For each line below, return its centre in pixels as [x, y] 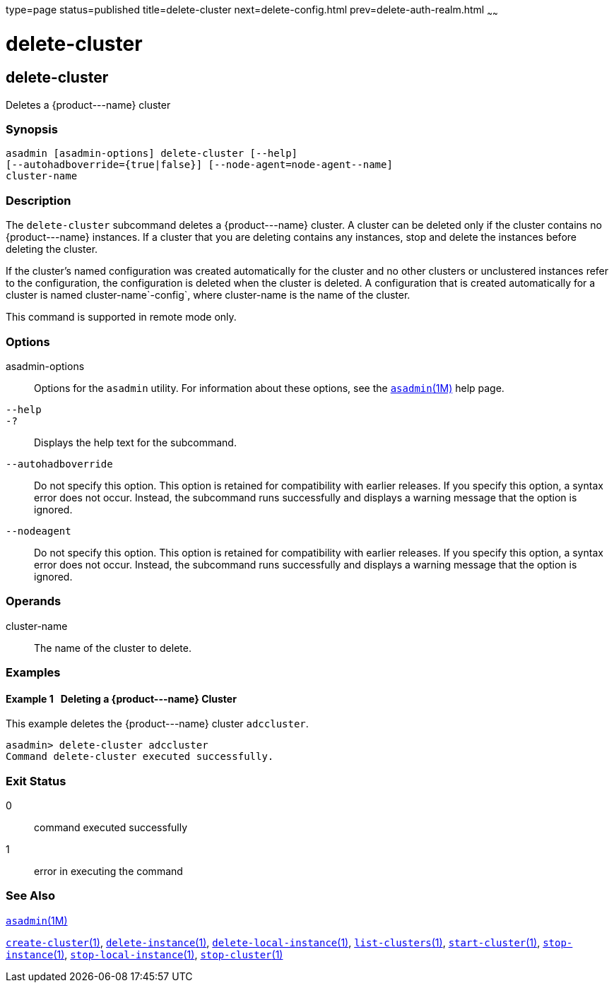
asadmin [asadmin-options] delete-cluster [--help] [152, 154]
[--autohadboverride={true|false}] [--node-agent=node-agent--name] [199, 165]
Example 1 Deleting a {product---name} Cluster [121, 698]
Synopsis [32, 130]
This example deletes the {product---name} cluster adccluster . [157, 724]
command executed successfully [111, 828]
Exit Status [36, 781]
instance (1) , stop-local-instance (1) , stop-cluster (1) [144, 954]
